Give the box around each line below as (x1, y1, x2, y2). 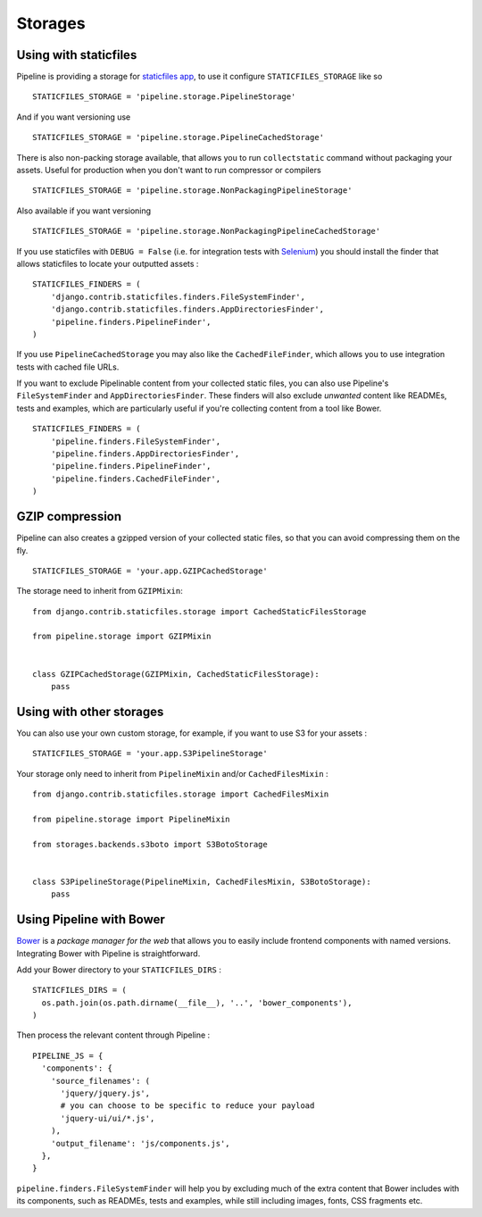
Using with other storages (16, 704, 164, 719)
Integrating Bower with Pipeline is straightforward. (16, 947, 201, 959)
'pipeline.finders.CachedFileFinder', (50, 473, 221, 484)
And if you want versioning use (16, 112, 131, 122)
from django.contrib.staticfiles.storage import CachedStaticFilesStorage (32, 606, 367, 616)
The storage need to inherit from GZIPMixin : (16, 586, 183, 596)
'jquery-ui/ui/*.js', (60, 1113, 155, 1123)
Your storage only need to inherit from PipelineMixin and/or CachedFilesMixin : (16, 768, 329, 779)
